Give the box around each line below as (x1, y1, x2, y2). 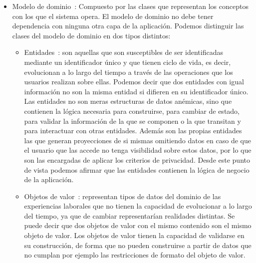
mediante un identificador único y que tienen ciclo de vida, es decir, (24, 56, 231, 67)
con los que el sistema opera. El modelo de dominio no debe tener (12, 10, 214, 21)
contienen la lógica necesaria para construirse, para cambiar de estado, (24, 105, 240, 116)
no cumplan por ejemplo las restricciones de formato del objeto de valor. (24, 250, 246, 260)
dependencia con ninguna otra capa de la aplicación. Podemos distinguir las (12, 20, 244, 31)
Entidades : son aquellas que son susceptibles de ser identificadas (24, 47, 223, 57)
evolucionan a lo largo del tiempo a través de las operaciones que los (24, 66, 233, 77)
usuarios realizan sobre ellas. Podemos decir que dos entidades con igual (24, 76, 244, 87)
